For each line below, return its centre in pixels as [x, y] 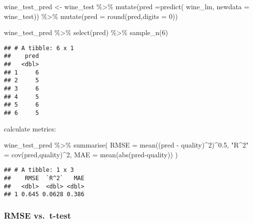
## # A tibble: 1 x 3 [39, 170]
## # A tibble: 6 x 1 [39, 48]
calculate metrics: [30, 128]
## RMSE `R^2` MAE [44, 178]
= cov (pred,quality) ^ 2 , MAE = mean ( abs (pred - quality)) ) [91, 154]
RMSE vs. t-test [38, 215]
